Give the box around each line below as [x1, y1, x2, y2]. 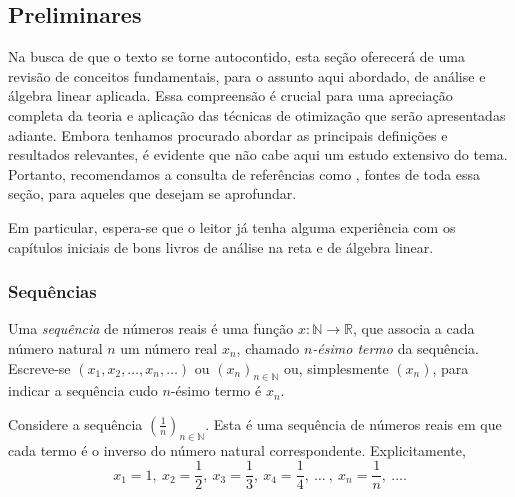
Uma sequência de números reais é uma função [8, 318, 294, 339]
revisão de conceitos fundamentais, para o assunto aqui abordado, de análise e [8, 65, 486, 86]
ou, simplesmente [283, 357, 389, 378]
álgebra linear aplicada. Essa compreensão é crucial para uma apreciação [8, 85, 453, 106]
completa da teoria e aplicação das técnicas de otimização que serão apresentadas [8, 104, 506, 125]
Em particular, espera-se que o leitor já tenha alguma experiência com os [8, 216, 456, 237]
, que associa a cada [353, 318, 475, 339]
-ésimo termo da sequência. [312, 337, 480, 358]
